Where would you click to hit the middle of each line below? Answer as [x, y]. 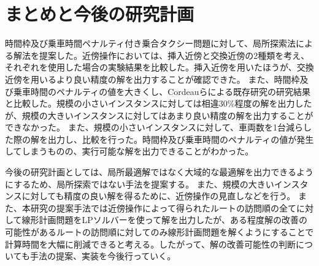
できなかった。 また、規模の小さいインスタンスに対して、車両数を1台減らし [158, 127]
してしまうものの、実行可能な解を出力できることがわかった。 [129, 151]
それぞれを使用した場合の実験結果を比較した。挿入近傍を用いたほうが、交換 [159, 67]
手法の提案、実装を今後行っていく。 [103, 256]
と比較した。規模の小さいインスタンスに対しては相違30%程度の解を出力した [159, 103]
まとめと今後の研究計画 [100, 14]
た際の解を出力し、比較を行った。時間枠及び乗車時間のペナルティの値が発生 [159, 139]
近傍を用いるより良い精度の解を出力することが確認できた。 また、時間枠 [152, 79]
